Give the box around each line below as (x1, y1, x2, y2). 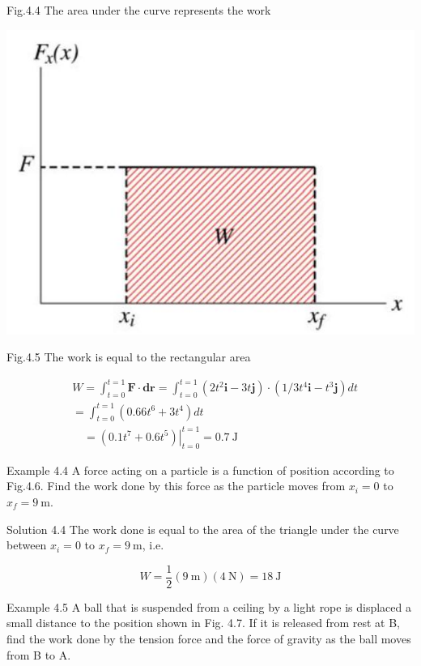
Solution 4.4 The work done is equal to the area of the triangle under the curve (6, 520, 399, 537)
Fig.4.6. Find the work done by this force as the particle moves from (6, 477, 346, 494)
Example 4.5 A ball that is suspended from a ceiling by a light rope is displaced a (6, 598, 411, 615)
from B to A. (6, 646, 71, 663)
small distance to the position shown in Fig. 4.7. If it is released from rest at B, (6, 614, 400, 631)
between (6, 536, 47, 553)
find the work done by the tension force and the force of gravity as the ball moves (6, 630, 411, 647)
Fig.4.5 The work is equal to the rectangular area (6, 348, 251, 365)
